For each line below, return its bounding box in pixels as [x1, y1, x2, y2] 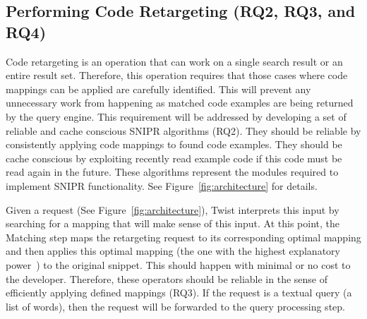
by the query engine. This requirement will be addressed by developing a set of [6, 109, 347, 124]
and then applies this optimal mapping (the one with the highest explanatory [6, 243, 340, 258]
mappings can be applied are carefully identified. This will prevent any [6, 81, 311, 96]
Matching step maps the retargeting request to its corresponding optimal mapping [6, 229, 361, 244]
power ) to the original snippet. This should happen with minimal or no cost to [6, 257, 351, 272]
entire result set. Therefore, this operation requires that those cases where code [6, 68, 348, 83]
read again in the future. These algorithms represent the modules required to [6, 164, 339, 179]
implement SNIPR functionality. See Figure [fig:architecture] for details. [6, 178, 318, 193]
